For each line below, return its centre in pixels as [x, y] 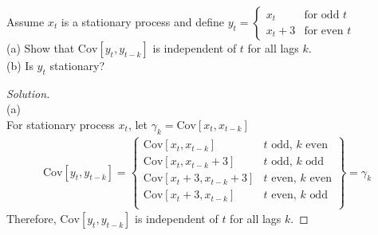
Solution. [28, 93]
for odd [322, 16]
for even [324, 31]
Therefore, [31, 219]
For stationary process [61, 124]
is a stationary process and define [143, 22]
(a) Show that [41, 48]
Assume [26, 22]
